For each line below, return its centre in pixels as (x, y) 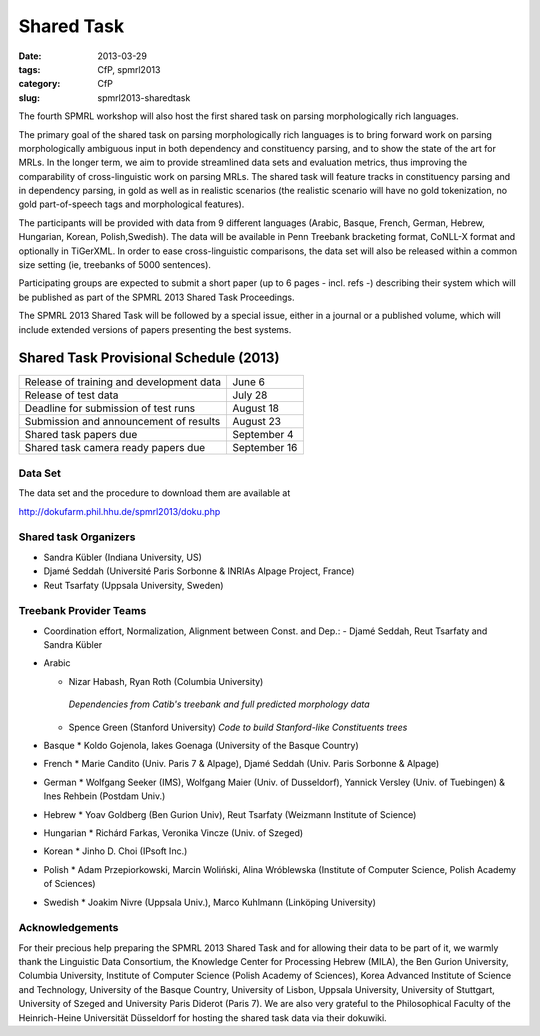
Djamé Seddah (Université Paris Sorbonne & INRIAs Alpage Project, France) (199, 571)
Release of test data (71, 395)
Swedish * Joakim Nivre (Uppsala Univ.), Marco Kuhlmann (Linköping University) (210, 902)
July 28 (249, 395)
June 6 (248, 382)
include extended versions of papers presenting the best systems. (155, 329)
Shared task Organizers (77, 537)
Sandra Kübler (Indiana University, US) (122, 557)
